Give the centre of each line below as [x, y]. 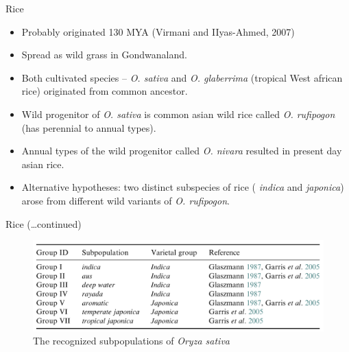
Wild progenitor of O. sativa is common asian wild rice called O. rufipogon [178, 114]
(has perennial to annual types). [89, 127]
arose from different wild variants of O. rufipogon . [125, 200]
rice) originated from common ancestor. [105, 91]
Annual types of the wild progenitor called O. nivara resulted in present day [182, 151]
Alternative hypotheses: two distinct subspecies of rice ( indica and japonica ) [183, 187]
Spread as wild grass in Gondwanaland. [104, 55]
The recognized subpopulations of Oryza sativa [131, 341]
